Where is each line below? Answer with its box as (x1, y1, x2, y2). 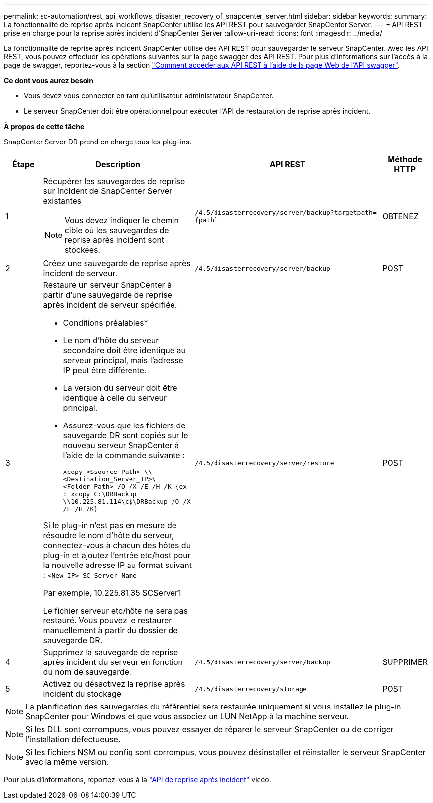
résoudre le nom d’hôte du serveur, (43, 530, 174, 540)
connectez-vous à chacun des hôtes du (43, 540, 191, 550)
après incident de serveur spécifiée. (43, 300, 177, 310)
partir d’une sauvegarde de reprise (43, 290, 172, 300)
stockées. (64, 245, 101, 255)
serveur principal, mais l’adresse (63, 355, 183, 365)
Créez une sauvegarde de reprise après (43, 258, 191, 268)
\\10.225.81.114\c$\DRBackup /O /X (63, 498, 191, 505)
